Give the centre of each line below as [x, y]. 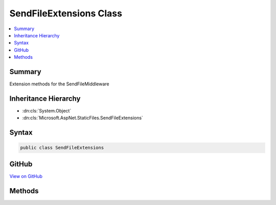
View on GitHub [26, 176]
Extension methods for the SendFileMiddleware [59, 84]
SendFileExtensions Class [66, 13]
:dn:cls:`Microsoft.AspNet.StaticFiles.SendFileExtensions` [83, 118]
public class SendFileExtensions [62, 148]
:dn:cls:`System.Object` [47, 110]
